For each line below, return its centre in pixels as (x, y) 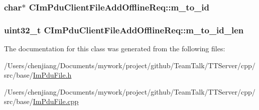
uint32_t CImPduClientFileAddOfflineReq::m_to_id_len (124, 30)
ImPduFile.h (52, 75)
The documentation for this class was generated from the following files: (115, 49)
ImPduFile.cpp (56, 101)
